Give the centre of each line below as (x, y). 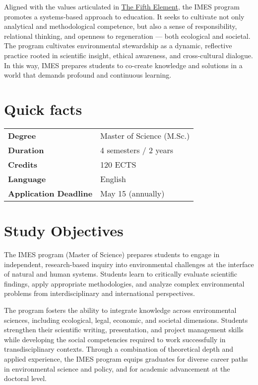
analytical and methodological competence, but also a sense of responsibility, (121, 26)
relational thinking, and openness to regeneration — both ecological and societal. (127, 36)
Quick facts (43, 109)
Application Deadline (50, 193)
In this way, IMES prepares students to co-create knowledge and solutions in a (123, 65)
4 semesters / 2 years (137, 150)
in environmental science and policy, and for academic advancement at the (117, 368)
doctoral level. (25, 378)
